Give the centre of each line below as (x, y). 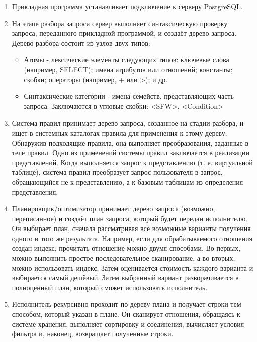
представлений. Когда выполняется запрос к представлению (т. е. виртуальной (132, 162)
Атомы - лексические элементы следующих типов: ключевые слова (126, 60)
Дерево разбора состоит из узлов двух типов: (81, 42)
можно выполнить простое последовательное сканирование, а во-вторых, (123, 258)
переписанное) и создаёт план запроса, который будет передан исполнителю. (130, 218)
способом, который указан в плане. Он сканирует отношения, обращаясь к (126, 314)
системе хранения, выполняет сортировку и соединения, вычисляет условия (128, 324)
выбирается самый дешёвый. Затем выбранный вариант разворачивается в (125, 277)
